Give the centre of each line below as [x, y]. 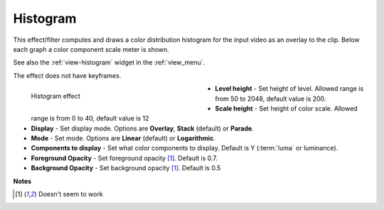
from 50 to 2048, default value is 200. [271, 99]
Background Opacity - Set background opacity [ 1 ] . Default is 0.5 [126, 168]
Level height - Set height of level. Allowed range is [289, 89]
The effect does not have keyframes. [67, 75]
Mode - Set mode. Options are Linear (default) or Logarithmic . [123, 138]
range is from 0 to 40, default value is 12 [90, 118]
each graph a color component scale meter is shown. [91, 49]
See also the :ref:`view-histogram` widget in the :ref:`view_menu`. [109, 62]
